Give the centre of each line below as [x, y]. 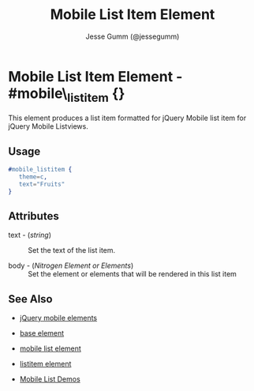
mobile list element [50, 348]
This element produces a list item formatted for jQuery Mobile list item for [127, 118]
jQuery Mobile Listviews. [48, 126]
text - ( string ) [30, 235]
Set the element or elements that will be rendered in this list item [132, 274]
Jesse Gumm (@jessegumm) [133, 36]
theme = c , [33, 177]
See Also [30, 299]
